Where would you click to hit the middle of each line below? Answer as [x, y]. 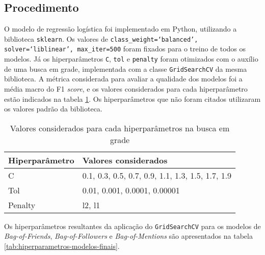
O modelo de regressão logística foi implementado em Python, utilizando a [121, 29]
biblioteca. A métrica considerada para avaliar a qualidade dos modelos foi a [123, 79]
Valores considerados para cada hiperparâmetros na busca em [120, 128]
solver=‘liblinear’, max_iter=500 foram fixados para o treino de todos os [125, 49]
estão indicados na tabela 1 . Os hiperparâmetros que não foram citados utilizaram [132, 98]
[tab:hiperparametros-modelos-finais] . [62, 246]
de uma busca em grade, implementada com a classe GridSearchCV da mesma [126, 68]
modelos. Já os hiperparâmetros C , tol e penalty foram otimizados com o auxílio [131, 59]
